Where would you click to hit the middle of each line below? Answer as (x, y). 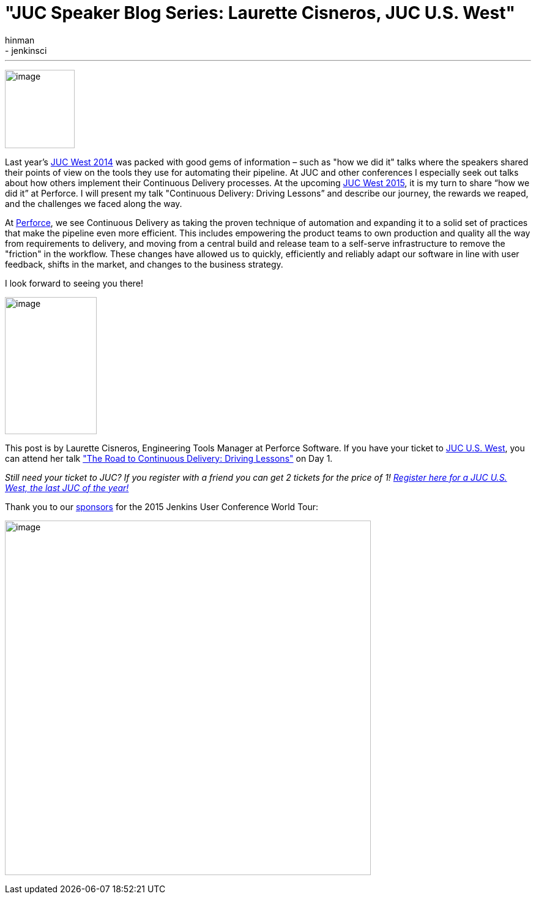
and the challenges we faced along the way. (94, 203)
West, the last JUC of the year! (67, 487)
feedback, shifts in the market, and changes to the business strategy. (144, 264)
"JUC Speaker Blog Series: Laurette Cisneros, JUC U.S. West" (260, 13)
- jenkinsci (26, 50)
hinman (20, 40)
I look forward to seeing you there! (74, 283)
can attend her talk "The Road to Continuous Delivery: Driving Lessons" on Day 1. (169, 458)
